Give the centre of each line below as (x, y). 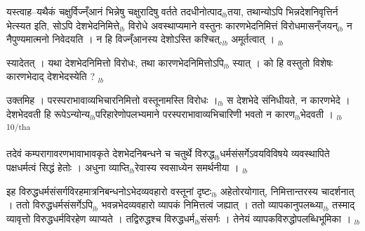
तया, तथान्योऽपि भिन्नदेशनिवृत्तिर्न (283, 11)
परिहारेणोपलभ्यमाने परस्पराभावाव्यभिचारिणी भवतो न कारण (195, 113)
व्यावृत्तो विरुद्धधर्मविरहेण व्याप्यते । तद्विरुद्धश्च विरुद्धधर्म (101, 218)
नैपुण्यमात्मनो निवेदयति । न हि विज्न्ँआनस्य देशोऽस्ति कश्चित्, (114, 39)
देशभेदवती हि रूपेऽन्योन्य (48, 113)
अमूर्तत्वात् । (253, 39)
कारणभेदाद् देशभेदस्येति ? (51, 76)
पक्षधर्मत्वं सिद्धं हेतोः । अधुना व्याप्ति (68, 167)
